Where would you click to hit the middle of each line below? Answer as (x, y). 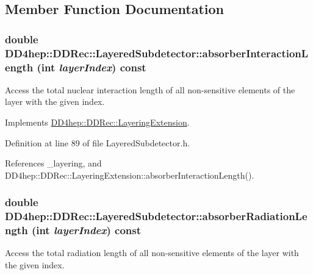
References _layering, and (53, 163)
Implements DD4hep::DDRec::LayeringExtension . (97, 122)
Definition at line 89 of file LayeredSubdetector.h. (98, 142)
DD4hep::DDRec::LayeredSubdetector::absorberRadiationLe (156, 216)
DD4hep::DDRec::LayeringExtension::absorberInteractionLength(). (130, 175)
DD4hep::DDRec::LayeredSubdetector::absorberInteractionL (157, 53)
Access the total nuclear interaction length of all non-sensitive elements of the (150, 89)
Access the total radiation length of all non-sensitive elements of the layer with (152, 253)
